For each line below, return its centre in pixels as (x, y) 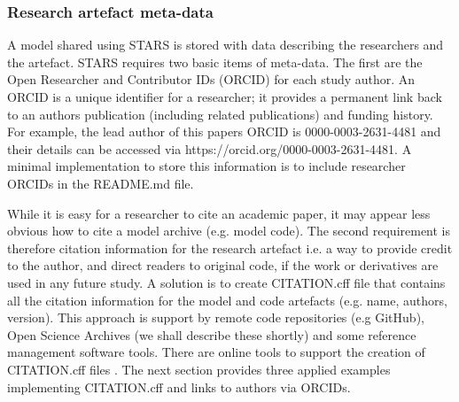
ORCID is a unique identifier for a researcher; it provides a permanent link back (225, 97)
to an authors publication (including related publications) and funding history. (220, 114)
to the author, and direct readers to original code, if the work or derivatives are (223, 265)
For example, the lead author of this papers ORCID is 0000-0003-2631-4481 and (224, 131)
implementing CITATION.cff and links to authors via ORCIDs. (179, 387)
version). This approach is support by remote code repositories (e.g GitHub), (216, 317)
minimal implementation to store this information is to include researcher (206, 166)
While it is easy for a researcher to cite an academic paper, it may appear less (219, 213)
